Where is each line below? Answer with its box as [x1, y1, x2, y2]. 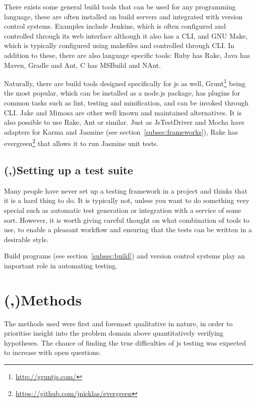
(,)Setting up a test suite [4, 162, 133, 178]
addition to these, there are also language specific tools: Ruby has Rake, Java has [4, 50, 250, 60]
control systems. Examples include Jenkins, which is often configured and [4, 21, 226, 31]
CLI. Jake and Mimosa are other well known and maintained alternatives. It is [4, 107, 242, 117]
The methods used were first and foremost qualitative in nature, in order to [4, 318, 233, 328]
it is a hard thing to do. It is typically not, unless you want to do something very [4, 195, 250, 205]
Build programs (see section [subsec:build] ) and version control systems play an [4, 251, 245, 261]
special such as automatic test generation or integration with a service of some [4, 205, 242, 215]
